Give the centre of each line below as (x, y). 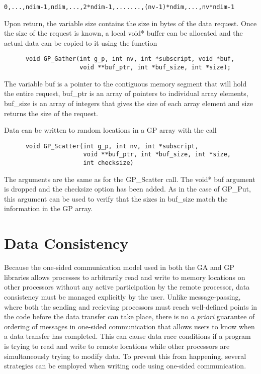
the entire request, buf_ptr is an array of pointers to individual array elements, (126, 93)
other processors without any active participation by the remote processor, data (127, 287)
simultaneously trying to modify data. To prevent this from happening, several (125, 356)
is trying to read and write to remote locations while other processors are (117, 346)
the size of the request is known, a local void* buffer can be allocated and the (123, 33)
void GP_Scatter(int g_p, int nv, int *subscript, (112, 146)
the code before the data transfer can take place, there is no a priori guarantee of (129, 316)
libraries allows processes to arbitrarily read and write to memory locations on (125, 277)
